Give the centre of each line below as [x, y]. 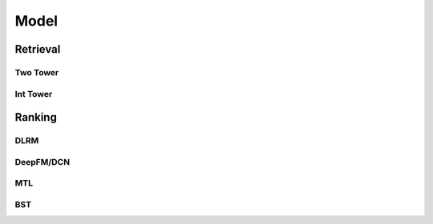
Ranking [36, 117]
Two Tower [37, 72]
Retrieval [38, 49]
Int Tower [34, 94]
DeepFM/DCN [42, 162]
